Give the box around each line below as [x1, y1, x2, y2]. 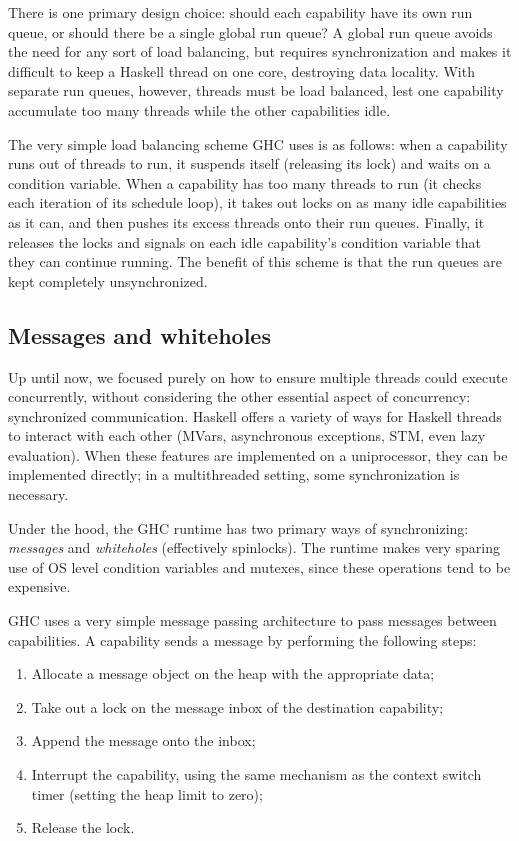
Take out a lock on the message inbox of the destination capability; [31, 696, 444, 717]
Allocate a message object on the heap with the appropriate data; [31, 663, 435, 684]
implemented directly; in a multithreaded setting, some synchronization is [8, 464, 460, 485]
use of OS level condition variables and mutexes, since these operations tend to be [8, 556, 511, 577]
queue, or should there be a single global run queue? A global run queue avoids [8, 21, 493, 42]
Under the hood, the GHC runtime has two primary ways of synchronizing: [8, 517, 469, 538]
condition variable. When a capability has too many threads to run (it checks [8, 172, 482, 193]
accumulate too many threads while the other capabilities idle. [8, 99, 391, 120]
